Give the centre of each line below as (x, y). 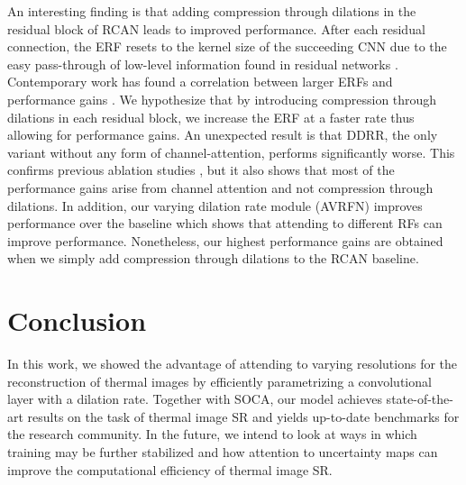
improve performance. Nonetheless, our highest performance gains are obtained (225, 240)
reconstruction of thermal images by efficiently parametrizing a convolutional (219, 381)
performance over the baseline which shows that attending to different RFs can (225, 223)
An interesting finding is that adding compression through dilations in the (212, 11)
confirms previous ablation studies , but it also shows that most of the (201, 170)
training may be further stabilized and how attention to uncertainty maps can (223, 452)
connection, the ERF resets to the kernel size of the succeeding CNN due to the (227, 46)
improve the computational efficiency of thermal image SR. (170, 469)
